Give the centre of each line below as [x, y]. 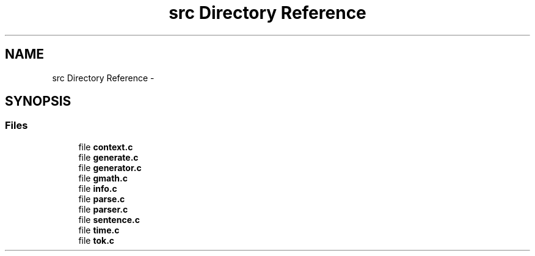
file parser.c [103, 209]
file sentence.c [109, 219]
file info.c [98, 188]
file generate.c [108, 157]
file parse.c [102, 199]
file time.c [99, 230]
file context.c [106, 147]
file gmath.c [103, 178]
